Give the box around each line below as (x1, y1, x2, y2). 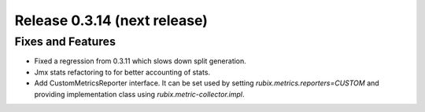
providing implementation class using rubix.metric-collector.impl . (34, 89, 245, 99)
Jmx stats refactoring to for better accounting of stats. (34, 67, 211, 77)
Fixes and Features (14, 34, 116, 49)
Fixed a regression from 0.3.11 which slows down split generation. (34, 56, 247, 66)
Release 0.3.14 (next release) (14, 12, 209, 29)
